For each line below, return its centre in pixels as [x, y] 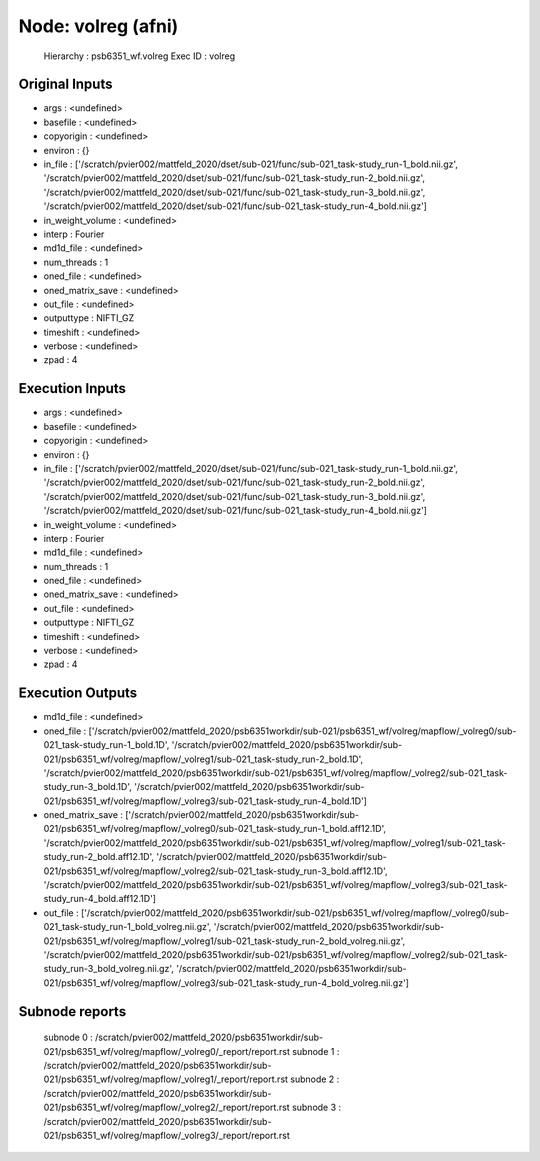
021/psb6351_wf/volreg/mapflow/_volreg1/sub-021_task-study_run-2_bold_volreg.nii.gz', [224, 941]
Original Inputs [65, 84]
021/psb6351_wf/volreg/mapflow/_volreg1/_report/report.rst [166, 1079]
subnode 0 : [68, 1037]
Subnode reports [72, 1011]
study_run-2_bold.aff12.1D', [99, 857]
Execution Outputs [78, 693]
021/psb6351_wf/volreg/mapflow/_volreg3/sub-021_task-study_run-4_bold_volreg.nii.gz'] [226, 982]
